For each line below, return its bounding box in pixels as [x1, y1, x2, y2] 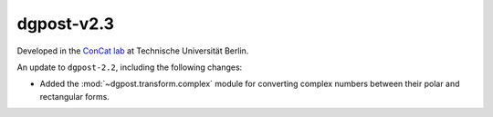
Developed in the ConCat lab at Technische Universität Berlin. [16, 45, 249, 56]
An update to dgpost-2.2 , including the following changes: [16, 62, 243, 73]
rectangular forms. [39, 91, 110, 102]
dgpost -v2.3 [16, 14, 114, 34]
